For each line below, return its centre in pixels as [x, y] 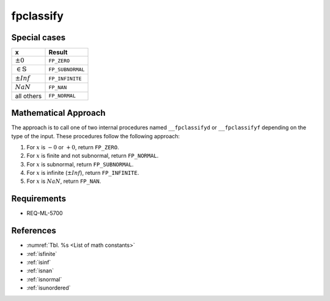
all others [28, 96]
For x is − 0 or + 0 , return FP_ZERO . [73, 147]
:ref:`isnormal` [44, 279]
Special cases [38, 37]
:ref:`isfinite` [42, 253]
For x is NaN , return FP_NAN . [64, 181]
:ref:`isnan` [40, 271]
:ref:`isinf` [39, 263]
